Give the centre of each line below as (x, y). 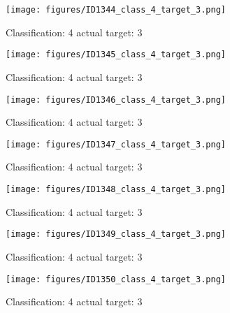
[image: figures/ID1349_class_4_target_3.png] (116, 234)
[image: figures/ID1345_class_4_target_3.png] (116, 55)
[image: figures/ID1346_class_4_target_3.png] (116, 100)
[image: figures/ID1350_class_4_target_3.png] (116, 279)
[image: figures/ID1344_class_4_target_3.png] (116, 10)
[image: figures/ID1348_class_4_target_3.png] (116, 189)
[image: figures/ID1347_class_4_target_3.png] (116, 144)
